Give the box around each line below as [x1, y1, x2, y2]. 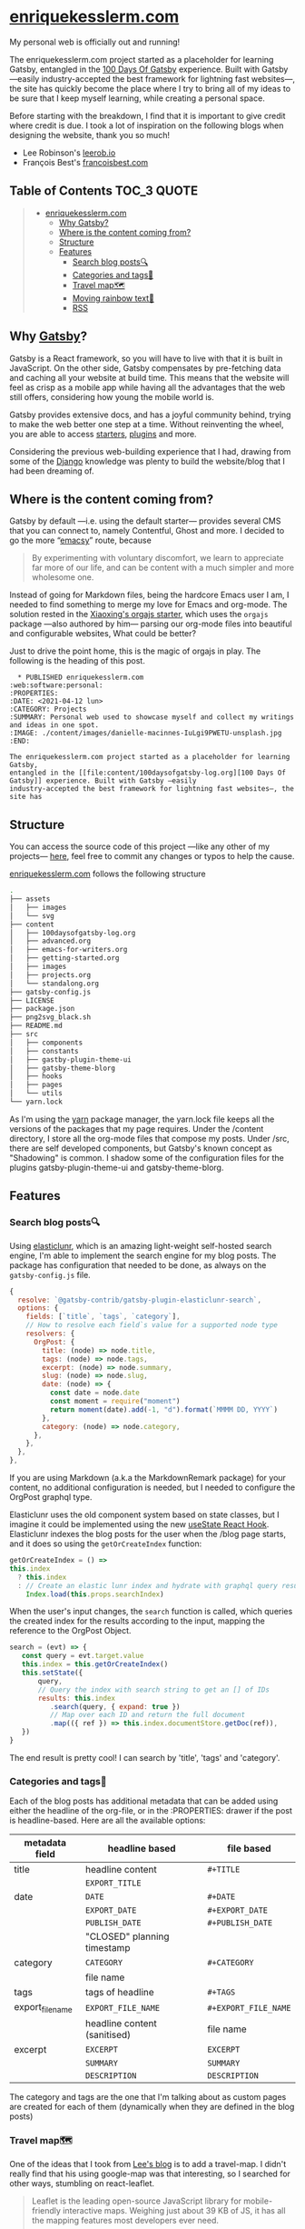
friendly [31, 2204, 62, 2215]
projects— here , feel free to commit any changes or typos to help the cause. [9, 851, 295, 862]
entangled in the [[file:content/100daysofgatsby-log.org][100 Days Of [9, 768, 286, 778]
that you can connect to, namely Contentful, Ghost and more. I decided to [9, 525, 285, 536]
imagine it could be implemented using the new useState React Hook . [9, 1519, 270, 1529]
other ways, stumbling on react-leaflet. [9, 2177, 155, 2188]
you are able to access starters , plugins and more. [9, 428, 197, 439]
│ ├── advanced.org [9, 936, 92, 946]
